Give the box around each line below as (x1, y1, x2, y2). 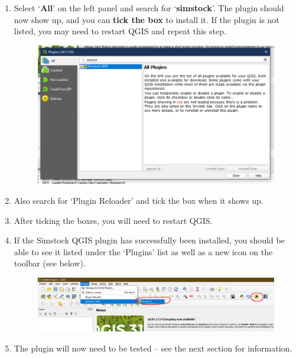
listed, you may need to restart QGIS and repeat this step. (14, 25, 226, 37)
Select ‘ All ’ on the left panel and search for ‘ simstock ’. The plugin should (14, 2, 284, 14)
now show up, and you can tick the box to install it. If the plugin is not (14, 13, 279, 25)
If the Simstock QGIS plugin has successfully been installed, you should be (14, 234, 285, 246)
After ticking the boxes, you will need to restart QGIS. (14, 214, 213, 226)
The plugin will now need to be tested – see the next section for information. (14, 342, 292, 354)
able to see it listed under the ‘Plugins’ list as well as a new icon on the (14, 245, 273, 258)
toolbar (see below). (14, 257, 86, 269)
